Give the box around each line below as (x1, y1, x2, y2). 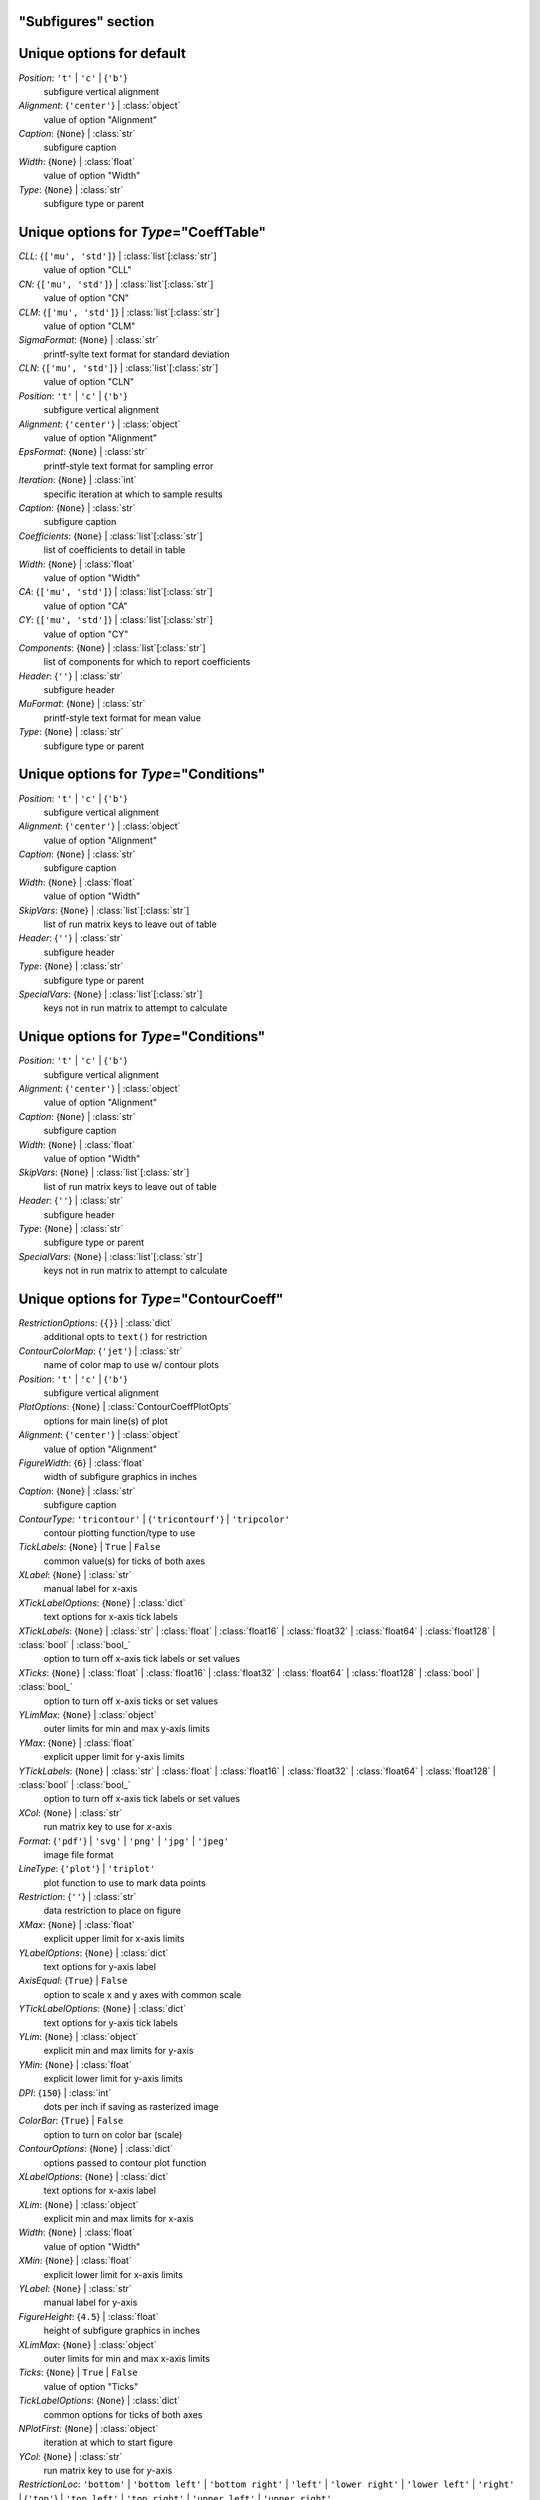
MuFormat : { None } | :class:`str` (18, 698, 146, 710)
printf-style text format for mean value (43, 711, 202, 724)
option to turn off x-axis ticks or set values (43, 1695, 219, 1707)
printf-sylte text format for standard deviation (43, 348, 230, 360)
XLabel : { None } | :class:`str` (18, 1569, 132, 1581)
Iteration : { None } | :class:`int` (18, 474, 137, 486)
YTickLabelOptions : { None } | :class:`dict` (18, 2003, 187, 2015)
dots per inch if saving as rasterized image (43, 2100, 219, 2112)
